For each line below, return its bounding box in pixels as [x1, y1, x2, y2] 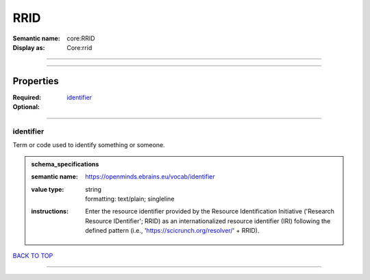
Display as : [12, 43, 45, 51]
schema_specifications [31, 160, 99, 168]
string [85, 185, 102, 193]
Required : [12, 93, 41, 101]
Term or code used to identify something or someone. [12, 141, 165, 149]
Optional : [12, 103, 40, 111]
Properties [12, 75, 59, 87]
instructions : [31, 207, 69, 216]
